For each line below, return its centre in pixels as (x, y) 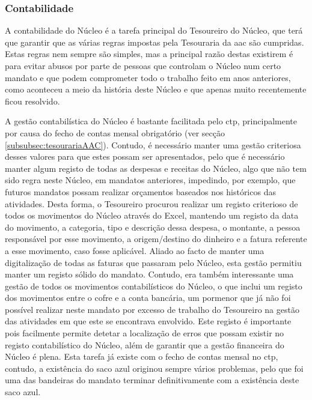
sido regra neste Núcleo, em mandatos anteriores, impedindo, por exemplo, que (150, 180)
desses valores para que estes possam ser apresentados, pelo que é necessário (145, 156)
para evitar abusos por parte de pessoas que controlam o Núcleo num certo (143, 65)
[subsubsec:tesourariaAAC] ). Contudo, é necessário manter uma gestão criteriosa (153, 144)
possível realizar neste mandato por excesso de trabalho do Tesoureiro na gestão (152, 309)
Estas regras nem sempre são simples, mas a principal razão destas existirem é (149, 54)
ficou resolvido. (32, 101)
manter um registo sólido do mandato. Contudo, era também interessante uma (149, 274)
